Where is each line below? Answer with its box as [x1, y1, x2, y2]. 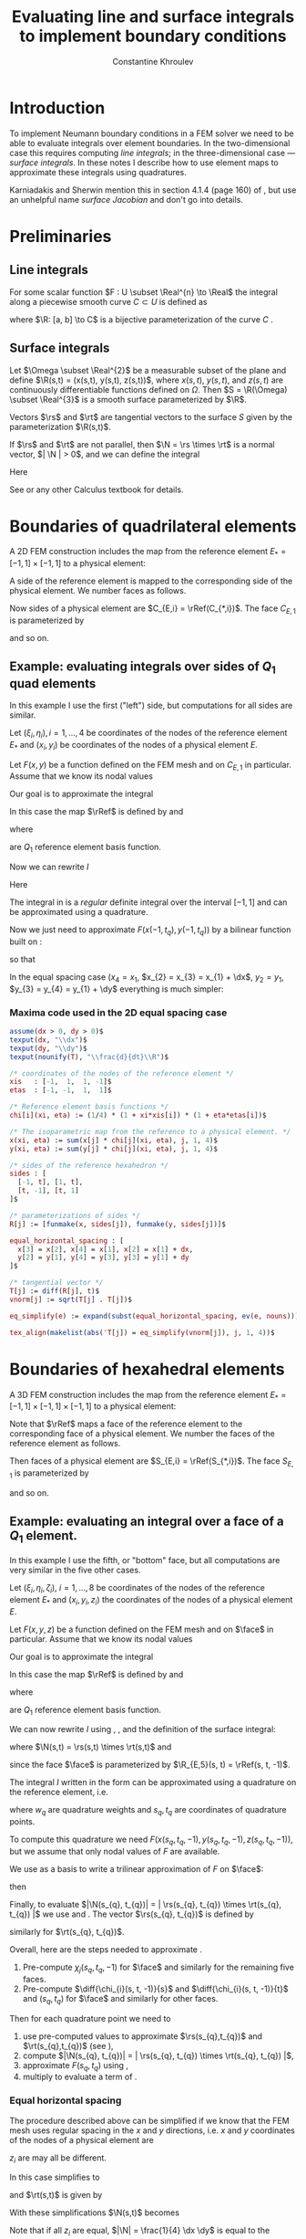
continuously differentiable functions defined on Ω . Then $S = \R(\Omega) [9, 384, 288, 394]
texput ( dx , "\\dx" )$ [9, 1035, 88, 1045]
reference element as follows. [9, 1438, 121, 1449]
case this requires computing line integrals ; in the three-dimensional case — [9, 147, 296, 158]
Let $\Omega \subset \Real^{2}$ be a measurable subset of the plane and [9, 364, 287, 375]
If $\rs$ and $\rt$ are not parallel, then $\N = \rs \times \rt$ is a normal [9, 438, 275, 449]
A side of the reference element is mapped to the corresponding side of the [9, 575, 293, 586]
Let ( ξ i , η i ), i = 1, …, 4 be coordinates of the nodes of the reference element [9, 728, 288, 741]
